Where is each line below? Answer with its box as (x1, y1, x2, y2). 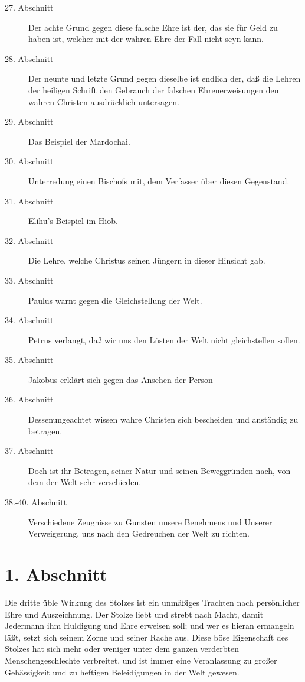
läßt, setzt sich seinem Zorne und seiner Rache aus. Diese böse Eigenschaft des (5, 631, 288, 643)
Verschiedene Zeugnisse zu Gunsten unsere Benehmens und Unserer (28, 515, 273, 528)
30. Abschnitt (5, 155, 54, 167)
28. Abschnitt (5, 52, 54, 64)
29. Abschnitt (5, 115, 54, 128)
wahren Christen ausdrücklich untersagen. (28, 95, 179, 108)
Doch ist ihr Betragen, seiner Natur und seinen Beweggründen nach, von (28, 464, 291, 476)
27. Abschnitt (5, 1, 54, 13)
